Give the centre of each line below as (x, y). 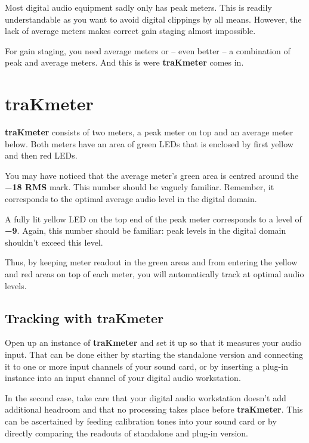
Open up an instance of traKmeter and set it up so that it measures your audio (153, 343)
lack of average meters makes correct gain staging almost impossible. (130, 31)
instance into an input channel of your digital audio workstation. (123, 378)
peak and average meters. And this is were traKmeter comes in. (124, 62)
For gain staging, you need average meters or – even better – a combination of (148, 50)
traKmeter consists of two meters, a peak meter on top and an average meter (149, 132)
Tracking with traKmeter (84, 317)
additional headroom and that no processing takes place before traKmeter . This (154, 409)
